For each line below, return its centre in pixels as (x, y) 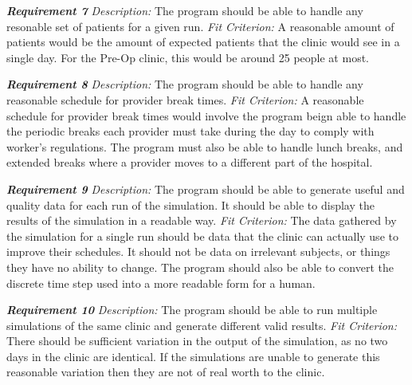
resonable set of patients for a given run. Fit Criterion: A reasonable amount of (200, 26)
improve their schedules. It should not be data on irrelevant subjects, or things (198, 251)
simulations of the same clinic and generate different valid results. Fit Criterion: (202, 325)
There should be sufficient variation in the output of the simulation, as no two (197, 341)
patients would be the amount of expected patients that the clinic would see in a (203, 42)
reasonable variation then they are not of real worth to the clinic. (166, 372)
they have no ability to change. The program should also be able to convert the (200, 267)
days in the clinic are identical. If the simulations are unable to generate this (193, 356)
